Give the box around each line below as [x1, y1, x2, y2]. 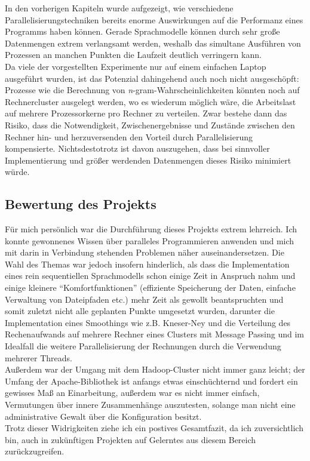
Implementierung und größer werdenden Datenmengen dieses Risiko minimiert [5, 153, 291, 166]
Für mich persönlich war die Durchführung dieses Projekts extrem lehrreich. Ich [5, 223, 297, 235]
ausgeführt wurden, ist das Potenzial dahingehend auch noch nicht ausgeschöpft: [5, 72, 299, 84]
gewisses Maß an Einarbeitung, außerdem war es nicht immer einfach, [5, 386, 260, 399]
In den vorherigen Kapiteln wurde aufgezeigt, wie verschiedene [5, 2, 234, 14]
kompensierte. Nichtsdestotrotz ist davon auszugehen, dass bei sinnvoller [5, 142, 270, 155]
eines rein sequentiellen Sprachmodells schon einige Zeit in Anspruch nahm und [5, 269, 296, 282]
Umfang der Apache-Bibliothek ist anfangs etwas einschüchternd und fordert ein [5, 374, 298, 387]
